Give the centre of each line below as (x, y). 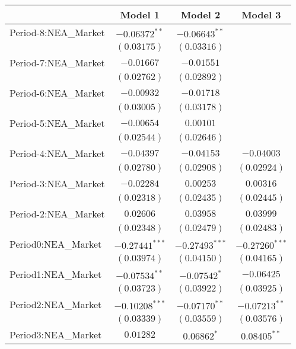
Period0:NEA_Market (56, 244)
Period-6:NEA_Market (57, 93)
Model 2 (200, 15)
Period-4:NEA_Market (57, 153)
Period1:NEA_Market (56, 274)
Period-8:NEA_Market (57, 32)
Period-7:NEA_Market (57, 63)
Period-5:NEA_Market (57, 123)
